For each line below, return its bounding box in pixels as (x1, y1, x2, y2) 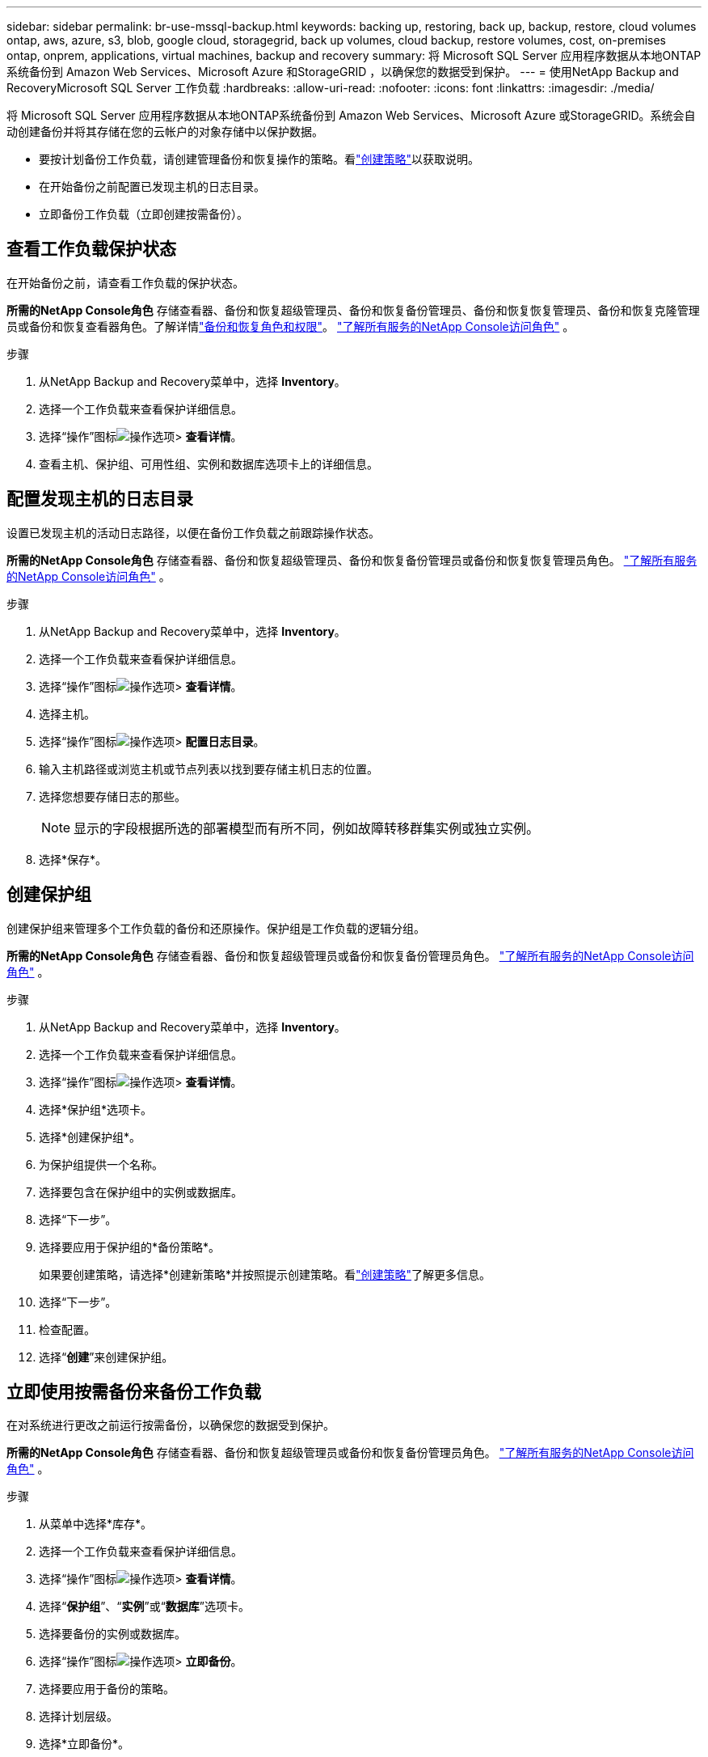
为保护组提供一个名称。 (39, 1157, 163, 1171)
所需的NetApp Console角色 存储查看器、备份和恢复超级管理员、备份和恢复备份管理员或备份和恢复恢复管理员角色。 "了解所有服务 (6, 553, 697, 567)
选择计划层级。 (39, 1709, 118, 1724)
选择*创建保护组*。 (39, 1129, 141, 1144)
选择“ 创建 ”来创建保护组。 (39, 1349, 174, 1364)
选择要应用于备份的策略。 (39, 1682, 175, 1696)
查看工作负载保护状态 (6, 239, 176, 260)
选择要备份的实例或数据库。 (39, 1627, 186, 1641)
